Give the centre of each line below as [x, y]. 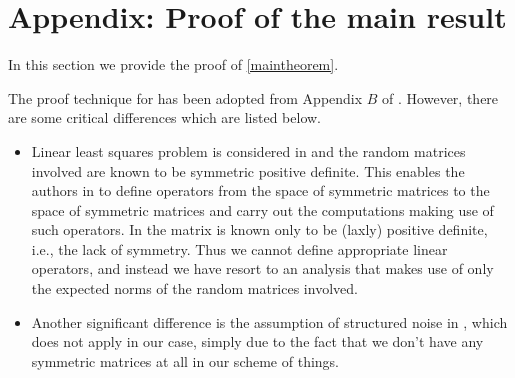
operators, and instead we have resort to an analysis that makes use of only [262, 268]
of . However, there [440, 97]
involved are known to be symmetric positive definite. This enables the [248, 170]
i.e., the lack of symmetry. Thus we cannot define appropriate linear [239, 248]
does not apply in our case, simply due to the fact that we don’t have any [257, 341]
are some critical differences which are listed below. [164, 117]
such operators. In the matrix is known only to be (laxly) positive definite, [259, 229]
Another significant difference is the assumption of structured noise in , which [269, 321]
